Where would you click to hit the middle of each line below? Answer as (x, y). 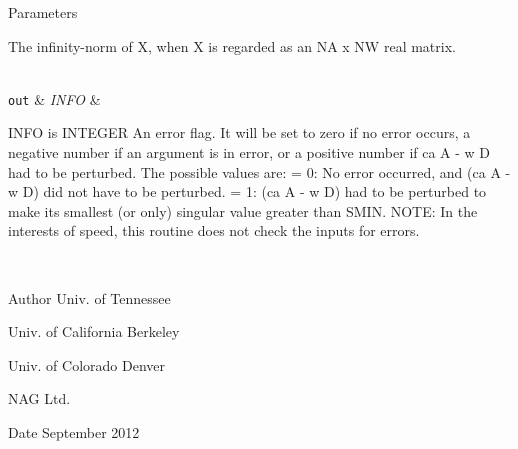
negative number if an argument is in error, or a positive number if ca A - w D (249, 152)
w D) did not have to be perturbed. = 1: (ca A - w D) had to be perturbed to (247, 191)
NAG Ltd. (39, 398)
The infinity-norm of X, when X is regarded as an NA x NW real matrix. (232, 45)
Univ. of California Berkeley (94, 331)
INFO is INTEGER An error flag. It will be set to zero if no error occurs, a (239, 132)
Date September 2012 (74, 431)
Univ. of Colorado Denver (87, 364)
